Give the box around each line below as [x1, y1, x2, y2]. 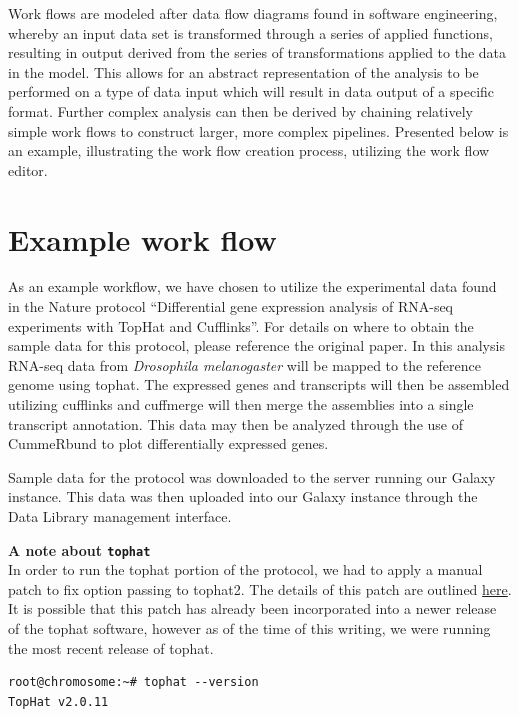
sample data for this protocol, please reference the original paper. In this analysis [8, 335, 505, 356]
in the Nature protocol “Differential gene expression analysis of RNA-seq [8, 296, 454, 317]
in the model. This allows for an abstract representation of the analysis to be [8, 61, 479, 82]
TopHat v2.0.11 [8, 694, 109, 709]
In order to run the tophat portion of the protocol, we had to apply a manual [8, 559, 483, 580]
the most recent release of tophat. [8, 637, 214, 658]
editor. [8, 159, 48, 180]
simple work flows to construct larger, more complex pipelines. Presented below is [8, 120, 509, 141]
